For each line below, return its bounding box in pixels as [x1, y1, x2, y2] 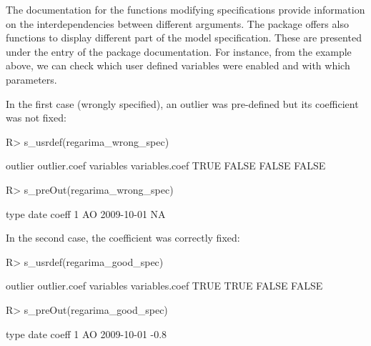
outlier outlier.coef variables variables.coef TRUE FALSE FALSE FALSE [6, 158, 326, 173]
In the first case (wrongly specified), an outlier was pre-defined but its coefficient [6, 96, 359, 111]
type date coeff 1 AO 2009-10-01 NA [6, 206, 166, 221]
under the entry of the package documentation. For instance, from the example [6, 44, 352, 59]
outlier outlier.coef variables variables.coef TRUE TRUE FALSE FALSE [6, 278, 323, 293]
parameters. [6, 71, 57, 86]
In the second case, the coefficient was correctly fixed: [6, 230, 240, 245]
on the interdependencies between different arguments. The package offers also [6, 16, 349, 31]
